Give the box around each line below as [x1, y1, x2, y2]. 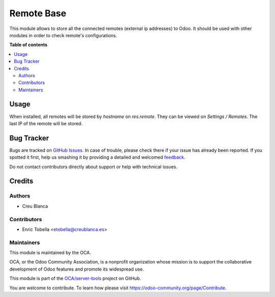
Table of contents [9, 42, 48, 48]
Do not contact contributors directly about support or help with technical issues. [9, 163, 178, 170]
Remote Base [9, 8, 66, 19]
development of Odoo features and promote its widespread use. [9, 266, 144, 272]
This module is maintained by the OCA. [9, 250, 91, 256]
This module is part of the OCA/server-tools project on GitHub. [9, 275, 141, 282]
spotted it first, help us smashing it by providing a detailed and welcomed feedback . [9, 154, 186, 160]
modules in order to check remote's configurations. [9, 32, 117, 38]
